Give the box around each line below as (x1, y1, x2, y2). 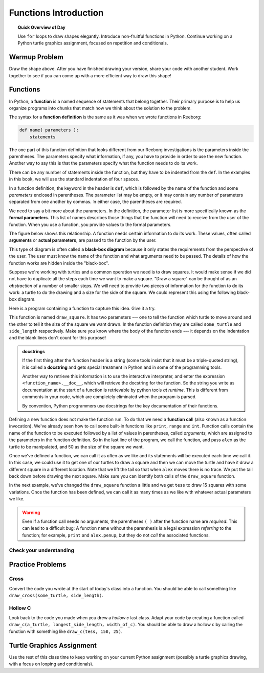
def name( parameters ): (19, 127, 79, 133)
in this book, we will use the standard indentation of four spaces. (9, 176, 139, 182)
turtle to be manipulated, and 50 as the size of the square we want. (9, 444, 144, 449)
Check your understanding (9, 547, 74, 554)
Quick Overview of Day (18, 24, 66, 30)
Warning (22, 509, 40, 516)
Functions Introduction (9, 7, 104, 18)
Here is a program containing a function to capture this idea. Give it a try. (9, 305, 156, 311)
